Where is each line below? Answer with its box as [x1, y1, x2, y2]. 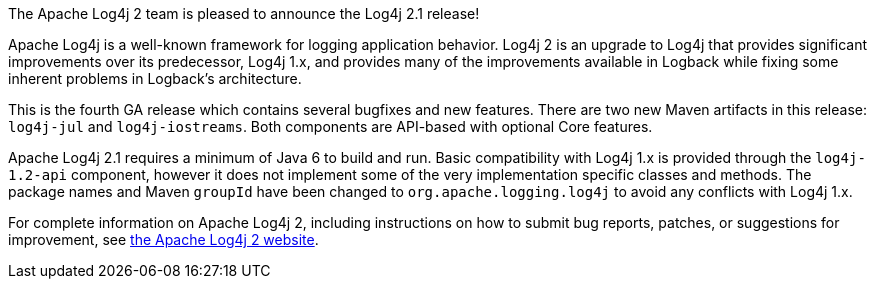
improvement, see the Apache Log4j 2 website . [8, 231, 319, 248]
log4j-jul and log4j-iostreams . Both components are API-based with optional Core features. [8, 118, 653, 135]
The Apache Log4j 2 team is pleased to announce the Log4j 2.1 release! [8, 5, 480, 22]
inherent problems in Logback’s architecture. [8, 70, 302, 87]
